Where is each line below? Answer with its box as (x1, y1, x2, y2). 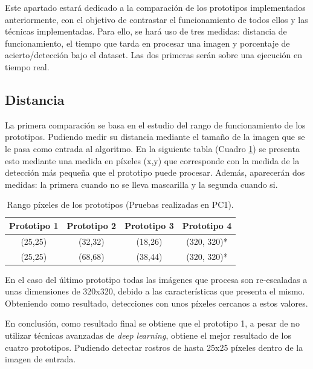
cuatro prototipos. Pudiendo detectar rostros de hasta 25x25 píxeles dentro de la (5, 341, 303, 353)
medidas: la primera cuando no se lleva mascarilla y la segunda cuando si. (5, 178, 278, 190)
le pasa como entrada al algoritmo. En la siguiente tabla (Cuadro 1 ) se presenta (5, 142, 300, 155)
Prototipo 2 (66, 219, 117, 231)
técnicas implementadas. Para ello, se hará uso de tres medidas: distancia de (5, 25, 287, 38)
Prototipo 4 (182, 219, 232, 231)
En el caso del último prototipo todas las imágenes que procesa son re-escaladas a (5, 273, 308, 285)
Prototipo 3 (124, 219, 174, 231)
